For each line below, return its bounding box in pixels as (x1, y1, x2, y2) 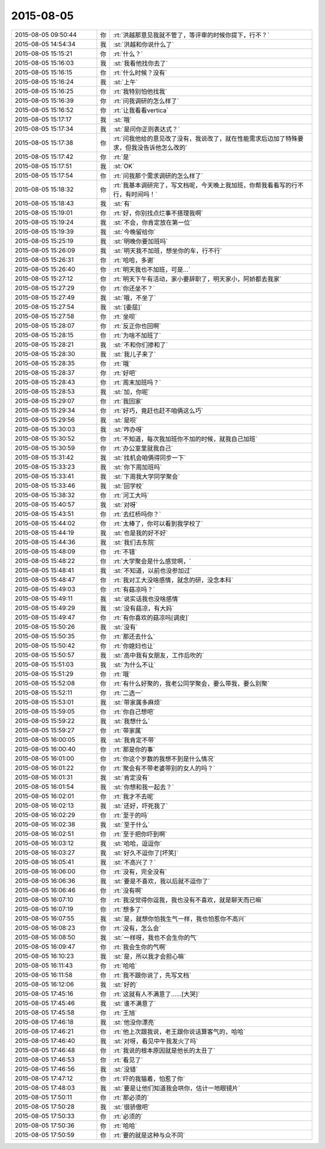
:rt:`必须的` (113, 1112, 144, 1120)
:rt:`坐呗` (113, 312, 138, 320)
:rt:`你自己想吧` (113, 708, 156, 716)
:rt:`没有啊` (113, 886, 144, 894)
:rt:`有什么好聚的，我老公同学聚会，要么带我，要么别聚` (113, 679, 270, 688)
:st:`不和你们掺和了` (113, 340, 169, 349)
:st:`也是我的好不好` (113, 529, 169, 537)
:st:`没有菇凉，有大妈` (113, 604, 175, 612)
